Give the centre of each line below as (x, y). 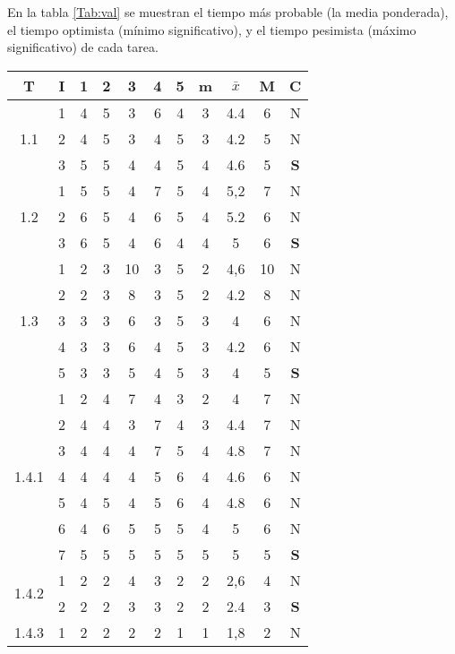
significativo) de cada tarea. (83, 47)
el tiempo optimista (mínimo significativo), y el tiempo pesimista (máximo (212, 29)
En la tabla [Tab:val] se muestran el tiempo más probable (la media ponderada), (228, 12)
